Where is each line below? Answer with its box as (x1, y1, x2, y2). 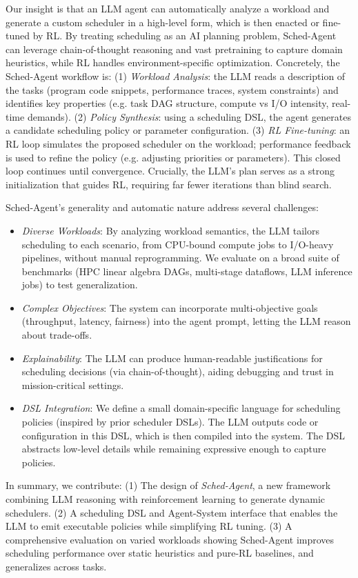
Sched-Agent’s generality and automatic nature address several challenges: (6, 200, 319, 215)
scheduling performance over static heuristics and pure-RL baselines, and (6, 546, 314, 560)
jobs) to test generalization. (21, 277, 138, 292)
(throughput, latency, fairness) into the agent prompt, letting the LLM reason (21, 314, 351, 328)
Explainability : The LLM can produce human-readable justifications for (21, 350, 323, 365)
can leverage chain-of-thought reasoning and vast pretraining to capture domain (6, 41, 343, 56)
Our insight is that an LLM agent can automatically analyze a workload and (6, 1, 330, 15)
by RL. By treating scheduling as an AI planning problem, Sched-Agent (32, 28, 337, 43)
